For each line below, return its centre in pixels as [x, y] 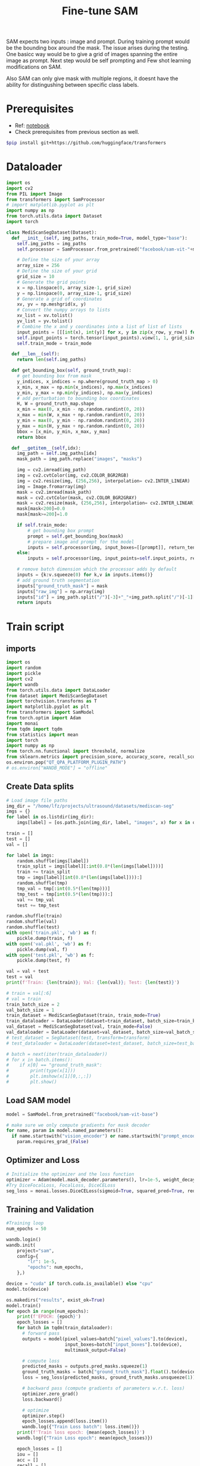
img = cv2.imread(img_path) [51, 470]
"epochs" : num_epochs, [56, 1268]
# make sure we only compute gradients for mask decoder [78, 1125]
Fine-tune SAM [100, 11]
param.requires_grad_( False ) [53, 1142]
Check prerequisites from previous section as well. [77, 132]
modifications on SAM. [34, 67]
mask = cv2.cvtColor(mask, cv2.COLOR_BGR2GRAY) [77, 497]
